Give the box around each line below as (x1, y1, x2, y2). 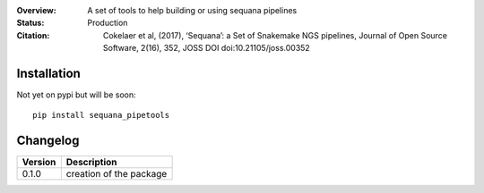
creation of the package (65, 168, 168, 180)
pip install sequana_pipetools (32, 110, 170, 121)
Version (22, 156, 56, 169)
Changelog (16, 133, 80, 148)
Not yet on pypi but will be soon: (16, 89, 136, 100)
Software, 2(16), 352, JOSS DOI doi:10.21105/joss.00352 (103, 43, 311, 54)
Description (65, 156, 117, 169)
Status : (16, 18, 45, 29)
